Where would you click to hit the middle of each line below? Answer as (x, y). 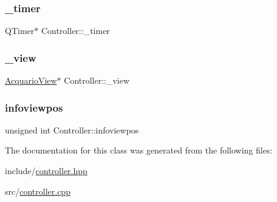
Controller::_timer (75, 31)
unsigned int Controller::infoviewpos (72, 130)
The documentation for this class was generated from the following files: (139, 150)
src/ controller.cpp (38, 191)
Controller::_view (97, 80)
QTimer (20, 31)
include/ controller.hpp (46, 171)
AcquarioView (31, 80)
